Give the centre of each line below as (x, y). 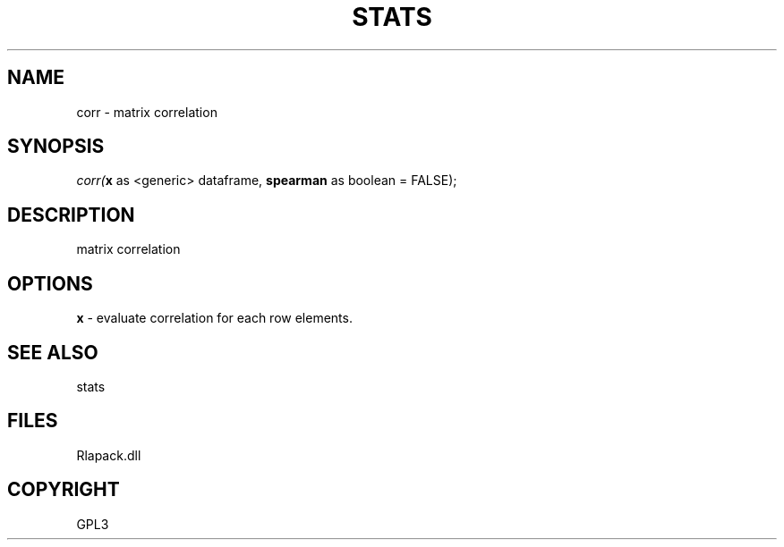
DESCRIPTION (71, 215)
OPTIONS (50, 283)
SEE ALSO (53, 352)
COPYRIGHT (64, 490)
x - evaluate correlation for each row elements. (214, 318)
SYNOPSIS (56, 147)
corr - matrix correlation (147, 112)
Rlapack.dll (109, 455)
